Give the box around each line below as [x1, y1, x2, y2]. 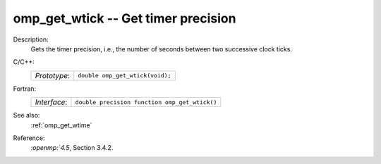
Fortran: [13, 84, 37, 93]
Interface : [35, 97, 68, 107]
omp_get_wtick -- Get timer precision [13, 11, 236, 26]
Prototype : [35, 70, 71, 80]
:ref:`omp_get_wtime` [30, 120, 92, 130]
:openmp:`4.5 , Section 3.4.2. [30, 144, 114, 152]
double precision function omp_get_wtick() [75, 99, 217, 106]
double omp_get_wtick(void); [78, 72, 171, 80]
